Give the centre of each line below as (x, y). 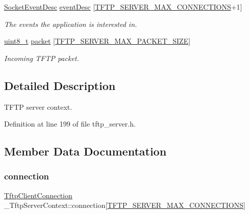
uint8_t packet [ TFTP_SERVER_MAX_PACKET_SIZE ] (97, 41)
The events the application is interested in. (71, 24)
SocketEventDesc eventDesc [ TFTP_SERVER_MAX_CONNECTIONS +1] (123, 7)
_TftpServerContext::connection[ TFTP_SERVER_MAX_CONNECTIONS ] (125, 205)
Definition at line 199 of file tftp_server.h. (70, 124)
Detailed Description (60, 85)
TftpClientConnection (38, 195)
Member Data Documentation (85, 151)
